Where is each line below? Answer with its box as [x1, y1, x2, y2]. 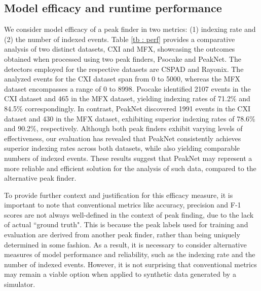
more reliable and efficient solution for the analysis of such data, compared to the [4, 162, 256, 173]
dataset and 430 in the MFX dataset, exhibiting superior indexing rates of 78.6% [4, 113, 255, 123]
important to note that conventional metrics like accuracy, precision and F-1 [4, 199, 241, 210]
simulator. [4, 279, 35, 289]
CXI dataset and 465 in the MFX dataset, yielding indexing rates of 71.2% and [4, 93, 250, 104]
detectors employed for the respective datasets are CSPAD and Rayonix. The [4, 63, 244, 74]
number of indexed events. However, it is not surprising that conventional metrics [4, 259, 257, 269]
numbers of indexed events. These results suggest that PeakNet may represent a [4, 152, 252, 163]
